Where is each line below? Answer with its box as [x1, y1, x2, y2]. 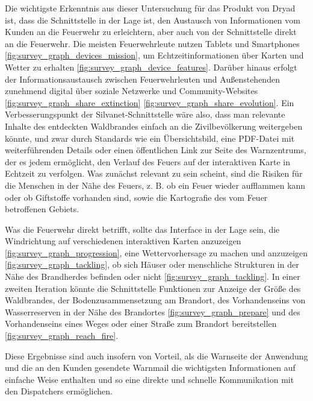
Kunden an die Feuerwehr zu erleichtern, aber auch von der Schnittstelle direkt [5, 25, 297, 38]
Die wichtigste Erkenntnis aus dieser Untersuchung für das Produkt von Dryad [5, 2, 296, 14]
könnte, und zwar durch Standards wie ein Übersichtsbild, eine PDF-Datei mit [5, 131, 295, 144]
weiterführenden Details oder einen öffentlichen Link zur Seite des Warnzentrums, [5, 144, 306, 156]
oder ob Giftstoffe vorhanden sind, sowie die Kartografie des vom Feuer [5, 191, 268, 203]
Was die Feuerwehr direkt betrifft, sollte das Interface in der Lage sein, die [5, 223, 280, 235]
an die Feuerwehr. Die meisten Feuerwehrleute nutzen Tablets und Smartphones [5, 37, 300, 49]
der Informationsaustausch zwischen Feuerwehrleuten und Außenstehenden [5, 72, 280, 85]
